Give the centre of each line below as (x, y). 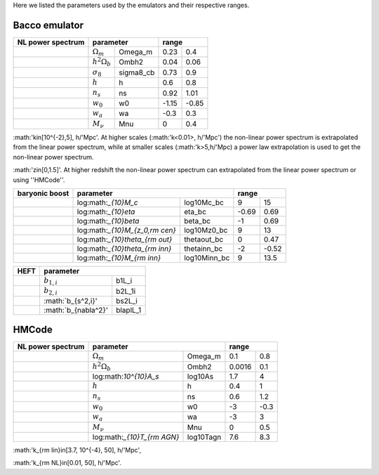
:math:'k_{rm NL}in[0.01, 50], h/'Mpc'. (67, 463)
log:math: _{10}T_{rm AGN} (136, 437)
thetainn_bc (203, 248)
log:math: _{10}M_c (107, 202)
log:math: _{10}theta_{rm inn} (124, 248)
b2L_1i (126, 291)
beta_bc (197, 221)
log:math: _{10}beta (108, 221)
